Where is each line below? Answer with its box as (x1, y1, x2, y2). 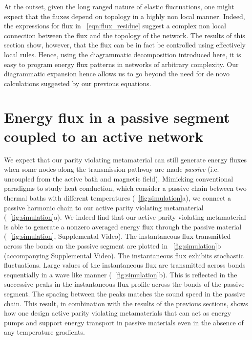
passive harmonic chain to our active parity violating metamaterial (4, 202, 204, 212)
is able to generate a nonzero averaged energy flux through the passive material (4, 221, 242, 231)
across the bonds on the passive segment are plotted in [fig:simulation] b (4, 241, 221, 250)
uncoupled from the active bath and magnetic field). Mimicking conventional (4, 173, 233, 183)
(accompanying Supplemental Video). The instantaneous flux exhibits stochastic (4, 250, 244, 260)
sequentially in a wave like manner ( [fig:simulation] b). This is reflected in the (4, 269, 237, 279)
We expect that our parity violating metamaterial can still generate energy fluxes (4, 154, 247, 164)
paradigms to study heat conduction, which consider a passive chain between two (4, 183, 247, 193)
